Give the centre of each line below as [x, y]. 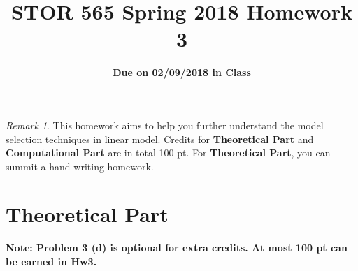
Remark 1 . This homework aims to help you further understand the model [165, 125]
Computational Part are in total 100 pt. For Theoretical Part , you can [168, 153]
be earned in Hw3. [51, 261]
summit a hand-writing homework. [80, 166]
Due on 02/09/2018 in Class [182, 72]
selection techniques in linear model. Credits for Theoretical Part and [160, 139]
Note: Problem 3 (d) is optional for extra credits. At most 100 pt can [177, 248]
